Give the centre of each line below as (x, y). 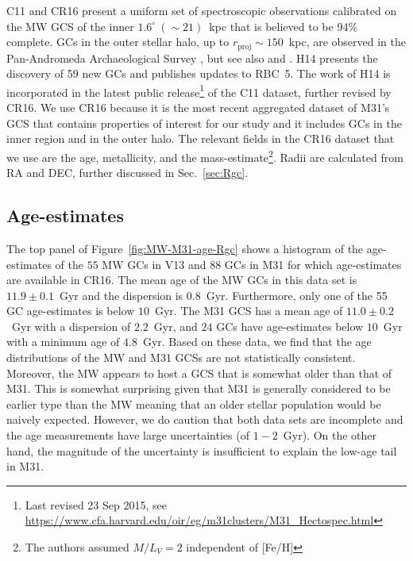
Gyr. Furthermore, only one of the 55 (297, 295)
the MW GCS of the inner (70, 26)
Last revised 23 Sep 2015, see (96, 504)
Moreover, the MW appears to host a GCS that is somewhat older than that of (199, 373)
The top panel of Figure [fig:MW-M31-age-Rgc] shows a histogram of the (185, 248)
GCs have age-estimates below (290, 326)
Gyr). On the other (330, 435)
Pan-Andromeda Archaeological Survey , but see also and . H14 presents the (192, 58)
